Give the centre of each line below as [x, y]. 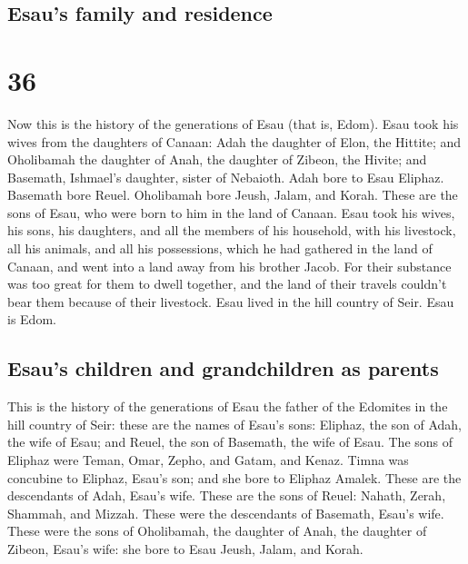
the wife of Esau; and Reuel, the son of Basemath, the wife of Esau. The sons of [230, 442]
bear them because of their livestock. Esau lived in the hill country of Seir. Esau [231, 301]
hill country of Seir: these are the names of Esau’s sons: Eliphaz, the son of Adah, [234, 424]
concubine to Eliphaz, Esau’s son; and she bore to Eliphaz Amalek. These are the [234, 477]
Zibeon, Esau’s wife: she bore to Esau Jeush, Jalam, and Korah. [185, 548]
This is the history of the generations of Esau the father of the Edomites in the [228, 406]
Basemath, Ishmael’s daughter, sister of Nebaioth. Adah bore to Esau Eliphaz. [226, 177]
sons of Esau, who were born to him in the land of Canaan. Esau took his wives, [231, 212]
